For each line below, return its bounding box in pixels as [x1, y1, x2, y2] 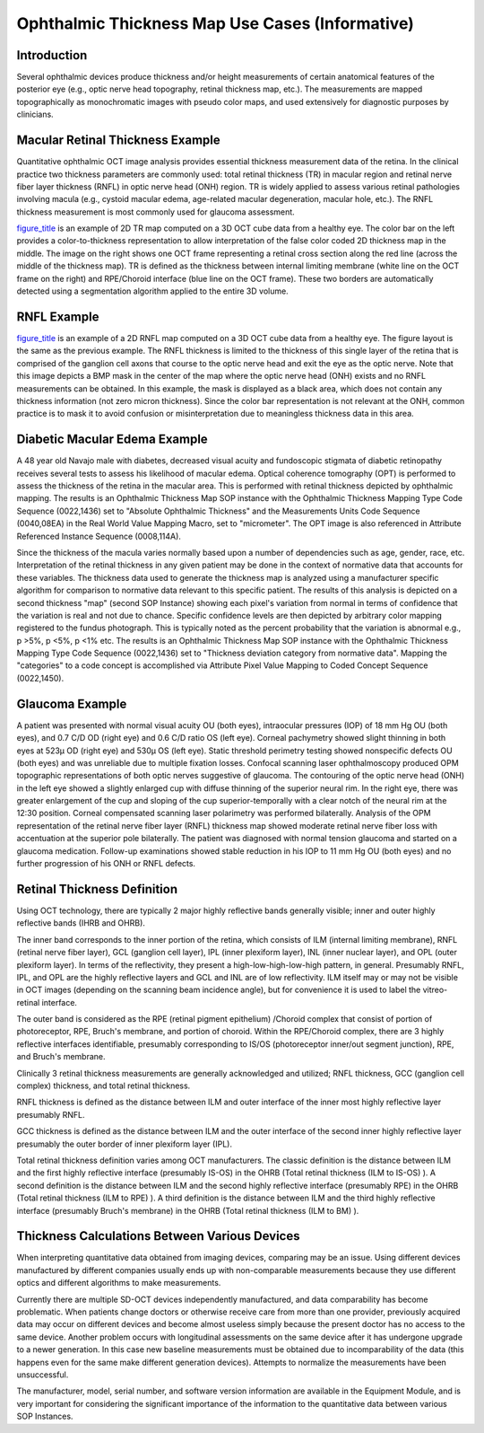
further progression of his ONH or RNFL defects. [16, 858, 196, 869]
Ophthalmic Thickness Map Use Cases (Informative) [16, 13, 414, 33]
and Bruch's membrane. [16, 1051, 107, 1062]
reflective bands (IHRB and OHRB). [16, 918, 145, 928]
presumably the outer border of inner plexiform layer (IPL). [16, 1138, 233, 1149]
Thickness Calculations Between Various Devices [16, 1228, 300, 1244]
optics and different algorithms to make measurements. [16, 1278, 221, 1288]
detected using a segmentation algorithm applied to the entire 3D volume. [16, 286, 289, 296]
